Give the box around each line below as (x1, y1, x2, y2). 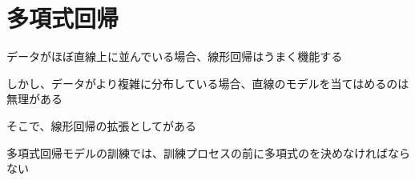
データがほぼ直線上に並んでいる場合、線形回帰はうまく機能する (6, 48, 343, 65)
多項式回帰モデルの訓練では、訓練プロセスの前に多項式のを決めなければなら (6, 144, 410, 161)
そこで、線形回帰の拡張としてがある (6, 117, 197, 134)
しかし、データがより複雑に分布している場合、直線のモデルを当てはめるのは (6, 74, 409, 91)
